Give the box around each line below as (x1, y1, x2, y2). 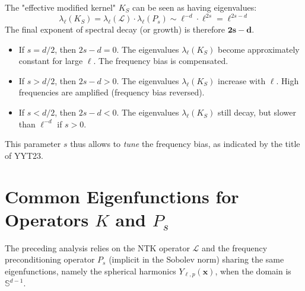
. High (276, 74, 299, 87)
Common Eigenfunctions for (5, 184, 239, 208)
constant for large (18, 55, 83, 67)
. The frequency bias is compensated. (93, 55, 228, 67)
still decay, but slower (217, 106, 297, 119)
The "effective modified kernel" (5, 1, 116, 13)
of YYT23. (5, 149, 43, 161)
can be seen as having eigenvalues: (132, 1, 257, 13)
